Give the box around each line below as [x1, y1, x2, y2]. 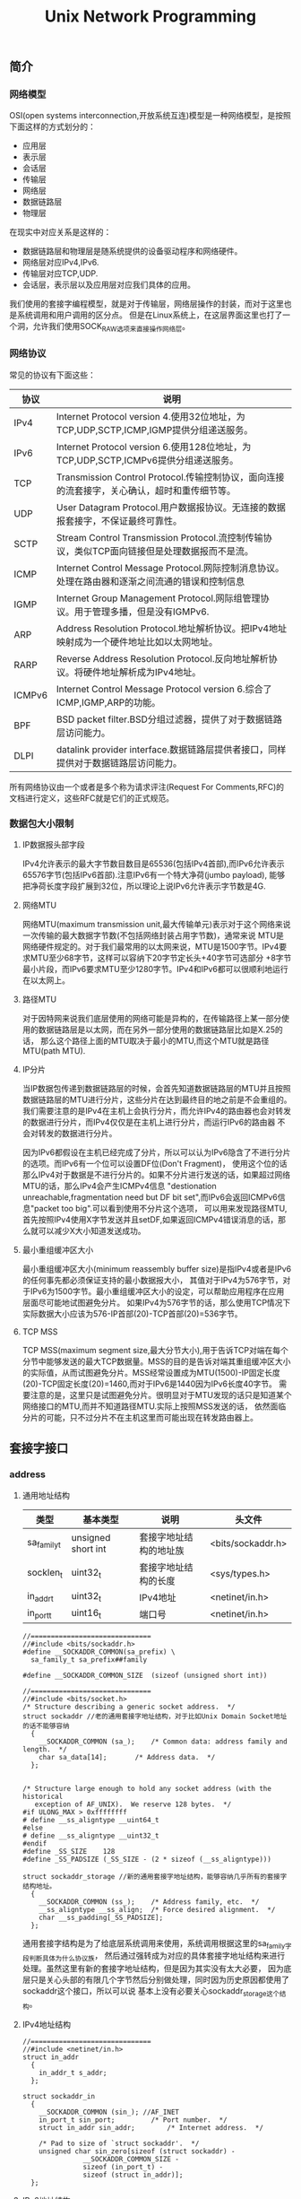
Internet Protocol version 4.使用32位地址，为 [56, 410, 246, 422]
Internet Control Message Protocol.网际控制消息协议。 [56, 561, 285, 574]
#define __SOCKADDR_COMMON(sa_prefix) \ [21, 1647, 176, 1656]
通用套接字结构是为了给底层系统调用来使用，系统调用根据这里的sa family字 [21, 1937, 292, 1951]
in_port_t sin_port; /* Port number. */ [39, 2115, 228, 2125]
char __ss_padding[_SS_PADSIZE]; [39, 1913, 164, 1922]
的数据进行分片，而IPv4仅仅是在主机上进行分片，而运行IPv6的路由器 [21, 1117, 276, 1127]
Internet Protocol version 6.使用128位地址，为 [56, 440, 252, 453]
